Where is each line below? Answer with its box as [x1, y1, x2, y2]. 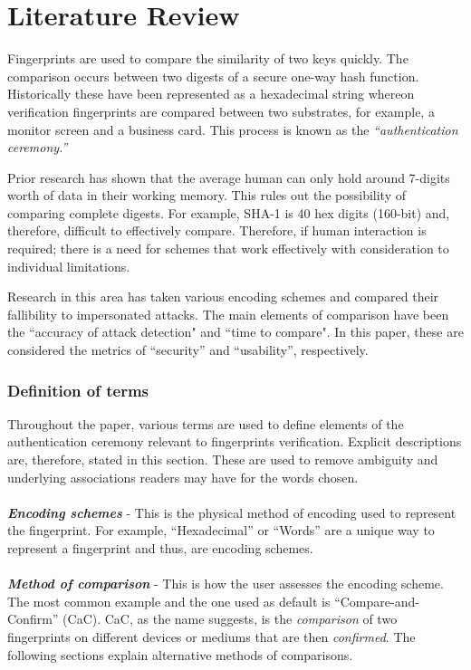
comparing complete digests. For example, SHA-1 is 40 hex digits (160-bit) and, [7, 203, 450, 222]
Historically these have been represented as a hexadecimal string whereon [7, 84, 415, 103]
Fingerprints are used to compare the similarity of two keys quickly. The [7, 49, 409, 68]
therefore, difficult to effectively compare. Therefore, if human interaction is [7, 221, 427, 240]
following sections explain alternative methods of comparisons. [7, 645, 353, 664]
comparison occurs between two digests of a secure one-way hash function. [7, 66, 419, 85]
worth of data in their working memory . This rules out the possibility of [7, 186, 406, 205]
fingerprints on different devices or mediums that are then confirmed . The [7, 627, 416, 646]
